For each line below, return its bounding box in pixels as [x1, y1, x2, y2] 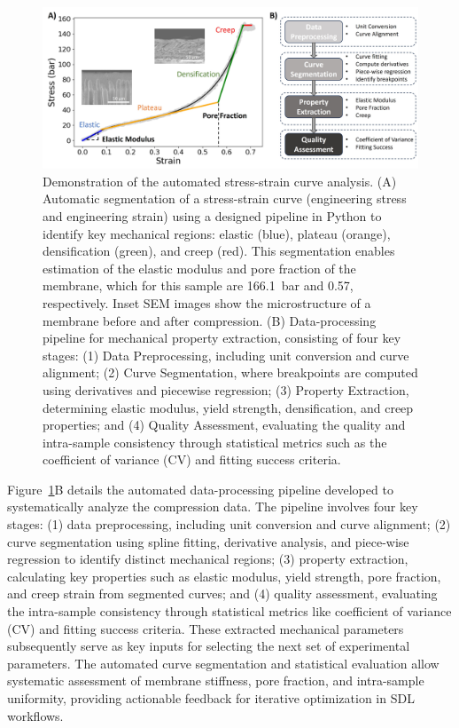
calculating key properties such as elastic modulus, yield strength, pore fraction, [7, 566, 441, 585]
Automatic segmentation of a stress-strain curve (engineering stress [43, 189, 407, 208]
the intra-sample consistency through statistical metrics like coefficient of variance [7, 602, 452, 621]
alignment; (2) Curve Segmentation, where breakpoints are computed [43, 363, 418, 382]
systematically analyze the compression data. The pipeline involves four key [7, 497, 418, 516]
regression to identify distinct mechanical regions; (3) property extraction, [7, 550, 408, 568]
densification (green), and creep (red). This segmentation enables [43, 241, 395, 260]
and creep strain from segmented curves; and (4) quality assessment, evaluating [7, 584, 438, 603]
